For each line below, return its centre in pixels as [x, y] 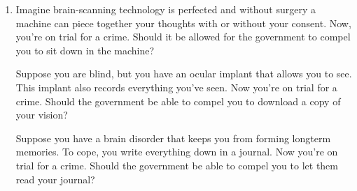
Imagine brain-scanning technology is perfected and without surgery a [166, 9]
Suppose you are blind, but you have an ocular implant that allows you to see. [184, 74]
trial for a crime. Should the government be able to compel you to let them [177, 165]
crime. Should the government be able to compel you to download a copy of [178, 101]
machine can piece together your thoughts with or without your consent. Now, [183, 23]
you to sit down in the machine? [85, 50]
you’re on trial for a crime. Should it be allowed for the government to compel [183, 37]
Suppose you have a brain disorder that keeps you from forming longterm [173, 138]
